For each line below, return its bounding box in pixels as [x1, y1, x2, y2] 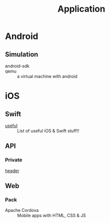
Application [57, 3, 106, 15]
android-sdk [5, 63, 30, 69]
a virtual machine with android [17, 74, 78, 79]
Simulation [5, 50, 38, 58]
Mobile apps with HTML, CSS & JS [17, 213, 86, 219]
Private [5, 157, 23, 164]
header [5, 167, 19, 173]
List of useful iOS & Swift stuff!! [17, 128, 79, 133]
